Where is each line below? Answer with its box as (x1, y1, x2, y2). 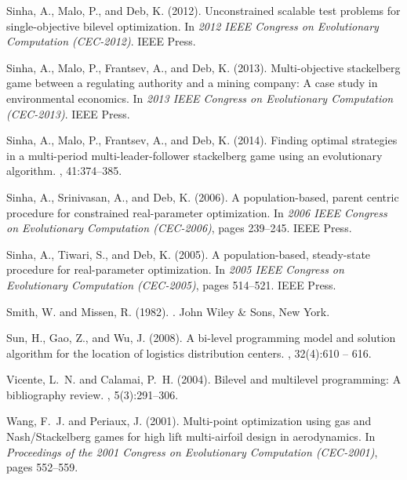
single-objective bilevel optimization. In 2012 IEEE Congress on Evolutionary (6, 17, 379, 34)
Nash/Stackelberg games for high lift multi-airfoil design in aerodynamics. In (6, 428, 376, 445)
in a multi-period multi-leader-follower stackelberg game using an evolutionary (6, 147, 383, 163)
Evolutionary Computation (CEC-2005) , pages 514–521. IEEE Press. (6, 276, 336, 293)
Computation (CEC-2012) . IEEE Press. (6, 33, 196, 49)
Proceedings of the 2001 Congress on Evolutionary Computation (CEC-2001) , (6, 443, 378, 460)
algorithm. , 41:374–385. (6, 162, 122, 179)
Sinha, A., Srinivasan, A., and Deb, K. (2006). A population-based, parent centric (6, 188, 399, 205)
